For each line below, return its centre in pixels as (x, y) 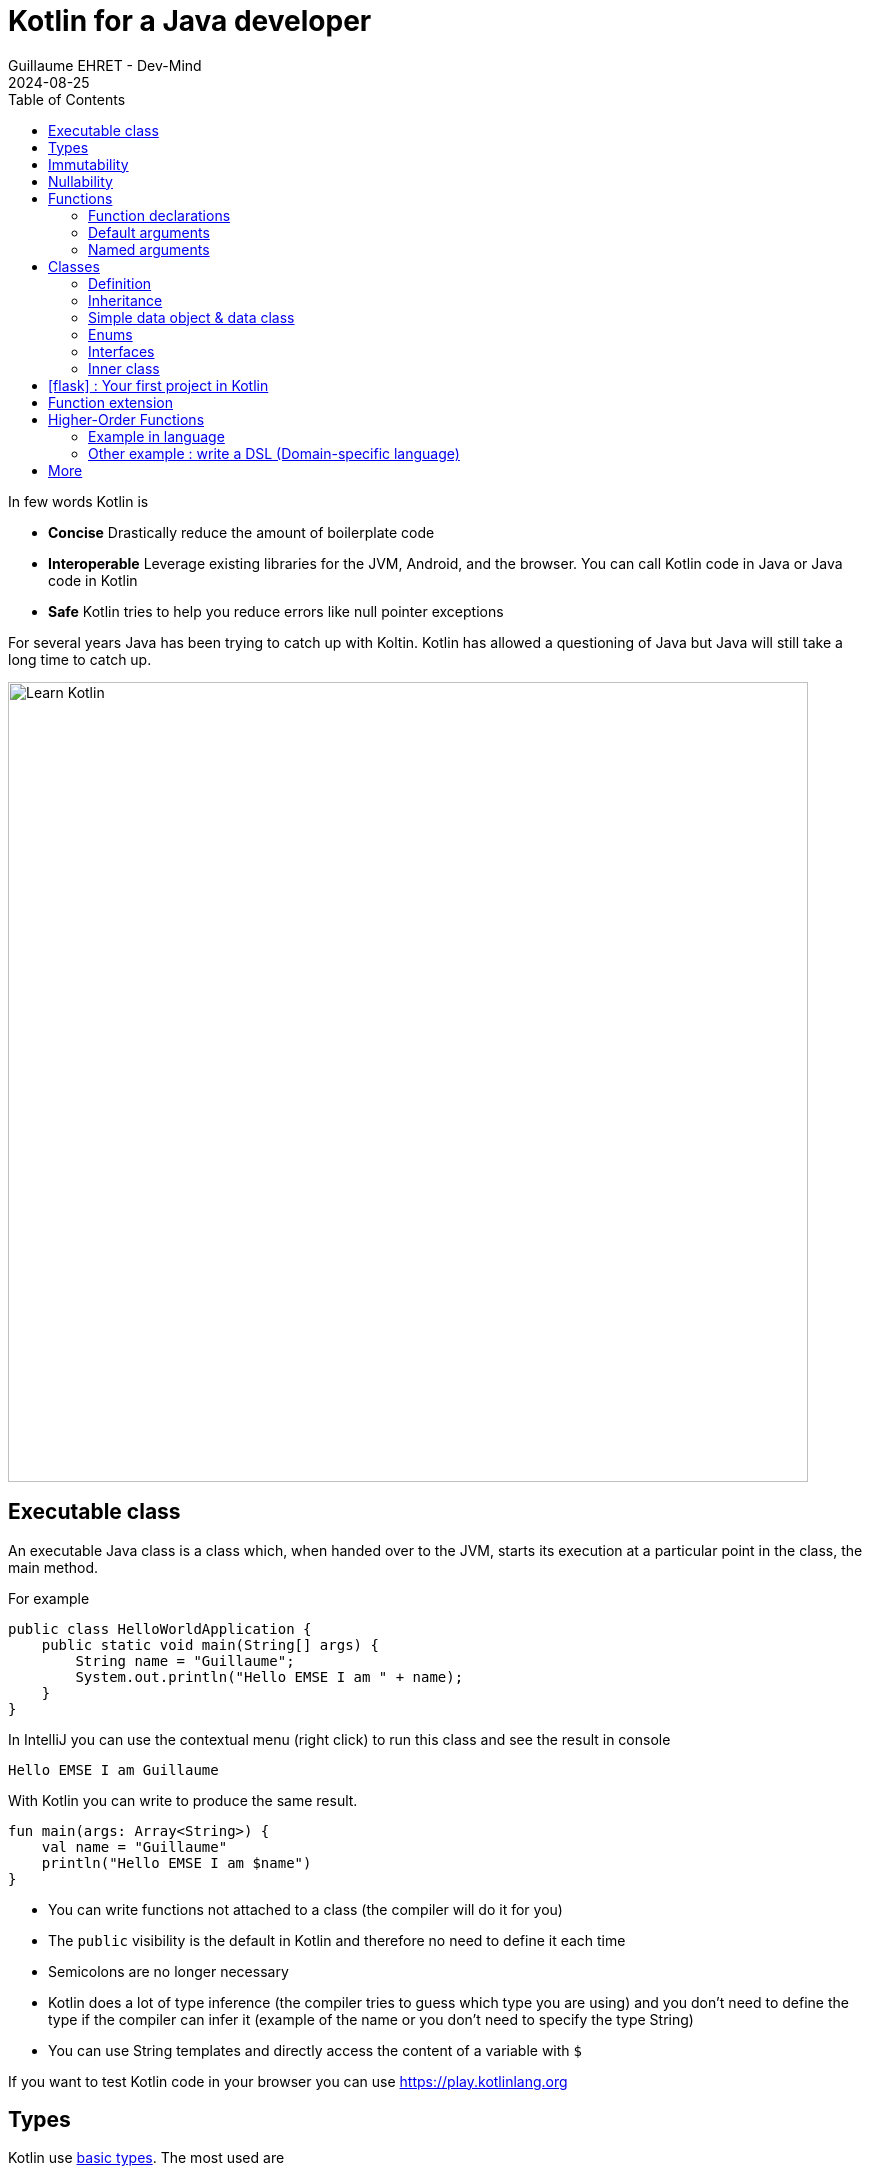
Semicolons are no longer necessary (168, 1971)
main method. (53, 1567)
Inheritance (125, 300)
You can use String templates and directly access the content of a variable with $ (315, 2050)
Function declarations (159, 215)
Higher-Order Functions (126, 419)
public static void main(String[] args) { (210, 1644)
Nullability (80, 181)
